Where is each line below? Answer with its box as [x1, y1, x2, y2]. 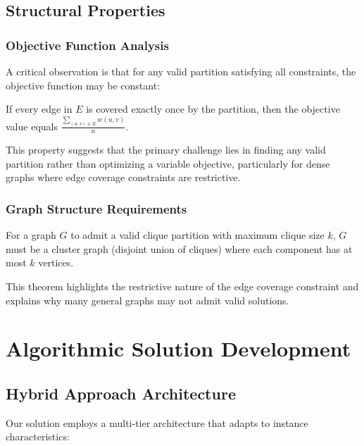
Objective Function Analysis [6, 36, 169, 54]
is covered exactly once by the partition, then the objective [86, 101, 340, 116]
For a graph [6, 228, 56, 242]
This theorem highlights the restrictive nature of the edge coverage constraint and [6, 278, 359, 293]
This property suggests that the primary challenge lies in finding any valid [6, 142, 326, 157]
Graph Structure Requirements [6, 199, 187, 217]
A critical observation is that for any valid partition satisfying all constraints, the [6, 64, 356, 78]
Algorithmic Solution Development [6, 334, 351, 363]
